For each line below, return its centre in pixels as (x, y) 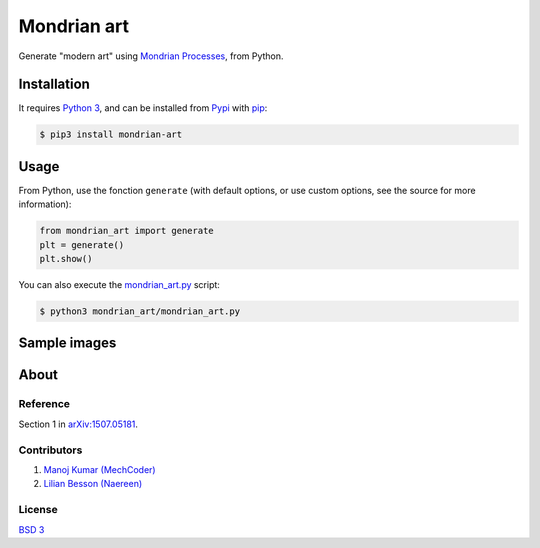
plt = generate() (82, 244)
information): (45, 204)
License (38, 510)
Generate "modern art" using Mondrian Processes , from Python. (151, 56)
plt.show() (66, 259)
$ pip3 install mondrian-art (111, 134)
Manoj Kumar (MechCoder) (99, 469)
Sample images (67, 343)
